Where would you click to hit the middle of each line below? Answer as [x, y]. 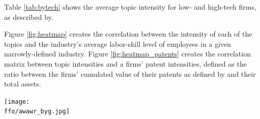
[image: [17, 101]
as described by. [29, 17]
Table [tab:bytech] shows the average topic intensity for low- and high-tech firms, [130, 7]
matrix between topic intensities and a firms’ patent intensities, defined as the [125, 63]
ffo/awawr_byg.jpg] [37, 112]
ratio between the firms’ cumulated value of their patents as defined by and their [130, 73]
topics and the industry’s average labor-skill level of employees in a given [118, 43]
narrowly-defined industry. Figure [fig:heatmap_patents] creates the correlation [127, 54]
